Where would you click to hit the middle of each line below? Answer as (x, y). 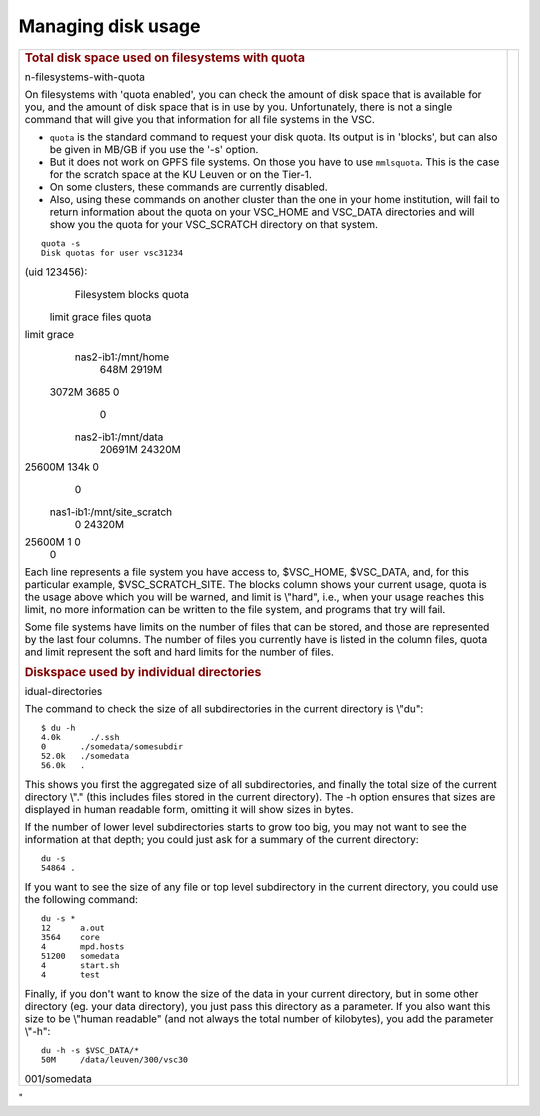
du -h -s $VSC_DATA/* (90, 1050)
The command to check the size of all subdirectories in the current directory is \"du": (224, 709)
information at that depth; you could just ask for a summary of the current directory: (221, 840)
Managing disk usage (109, 26)
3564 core (70, 937)
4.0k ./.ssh (80, 737)
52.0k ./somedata (85, 756)
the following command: (81, 900)
